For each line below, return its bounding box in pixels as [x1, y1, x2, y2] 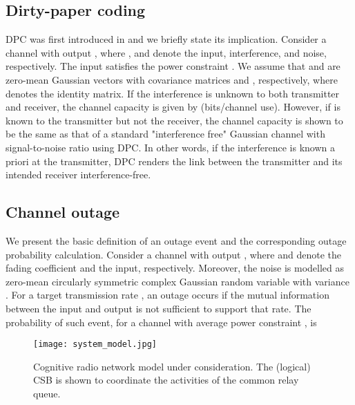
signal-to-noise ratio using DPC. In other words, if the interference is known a [6, 140, 335, 154]
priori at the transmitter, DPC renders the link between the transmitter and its [6, 153, 343, 168]
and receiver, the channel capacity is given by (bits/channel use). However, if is [6, 100, 340, 114]
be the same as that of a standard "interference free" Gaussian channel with [6, 126, 325, 141]
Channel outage [6, 201, 120, 223]
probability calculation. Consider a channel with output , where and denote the [6, 247, 341, 261]
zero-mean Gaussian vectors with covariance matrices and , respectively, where [6, 72, 338, 86]
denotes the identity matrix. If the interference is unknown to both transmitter [6, 86, 340, 100]
